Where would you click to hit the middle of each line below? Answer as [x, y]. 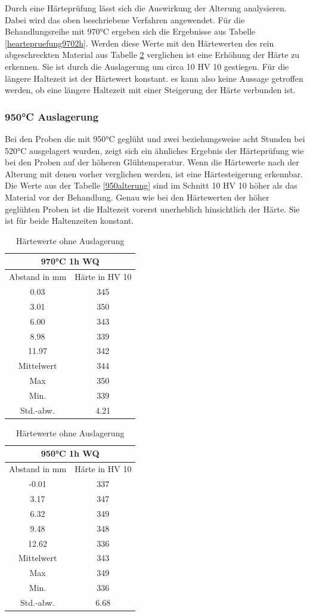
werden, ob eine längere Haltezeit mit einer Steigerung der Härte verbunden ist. [150, 90]
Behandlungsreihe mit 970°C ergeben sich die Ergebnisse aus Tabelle [130, 31]
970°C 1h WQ [70, 261]
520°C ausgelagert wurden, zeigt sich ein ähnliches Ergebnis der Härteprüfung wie [154, 150]
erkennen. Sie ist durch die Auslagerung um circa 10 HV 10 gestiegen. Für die [147, 66]
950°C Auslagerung [52, 116]
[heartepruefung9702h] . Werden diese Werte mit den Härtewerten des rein [139, 43]
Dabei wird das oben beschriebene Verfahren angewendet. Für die [125, 19]
